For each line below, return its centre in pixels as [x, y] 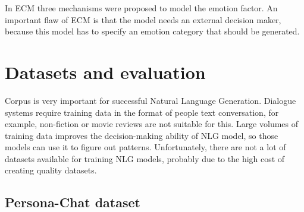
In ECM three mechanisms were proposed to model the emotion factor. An [141, 8]
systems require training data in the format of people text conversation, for [142, 112]
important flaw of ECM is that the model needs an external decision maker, [143, 19]
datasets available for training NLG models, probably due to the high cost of [145, 158]
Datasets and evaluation [105, 72]
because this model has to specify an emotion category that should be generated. [152, 31]
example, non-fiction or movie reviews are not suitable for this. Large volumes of [152, 124]
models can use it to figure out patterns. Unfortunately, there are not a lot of [145, 147]
